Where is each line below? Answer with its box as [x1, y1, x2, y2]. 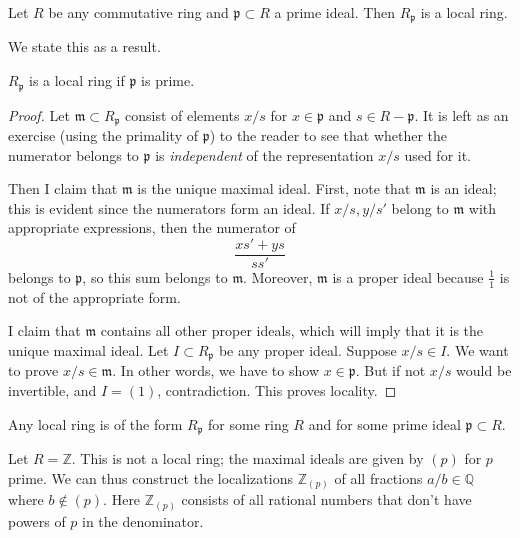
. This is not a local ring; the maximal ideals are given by [71, 448, 424, 469]
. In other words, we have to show [112, 360, 319, 381]
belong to [391, 197, 449, 218]
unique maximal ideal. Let [8, 340, 169, 360]
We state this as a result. [8, 36, 161, 57]
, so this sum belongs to [82, 266, 228, 287]
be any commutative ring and [48, 2, 229, 22]
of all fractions [334, 467, 423, 488]
